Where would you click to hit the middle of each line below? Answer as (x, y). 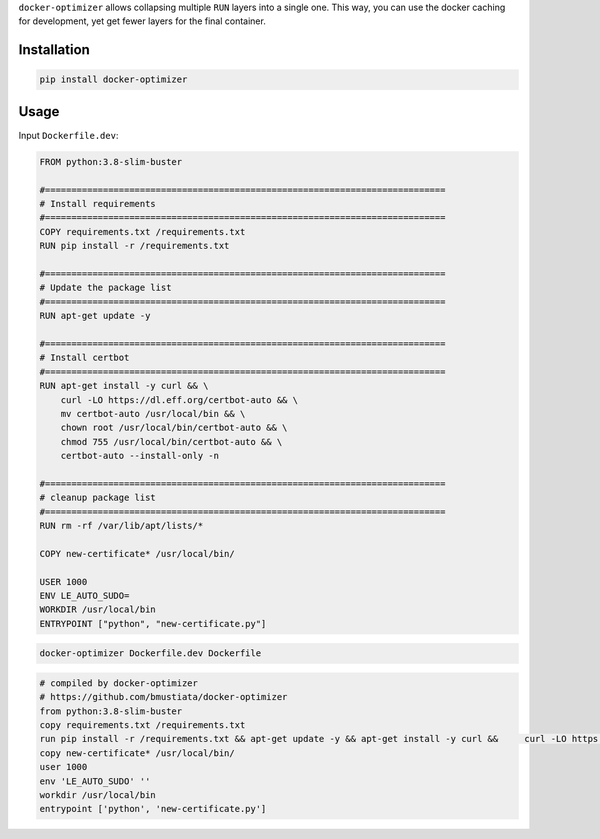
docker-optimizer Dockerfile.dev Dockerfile (150, 653)
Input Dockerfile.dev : (68, 135)
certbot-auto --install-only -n (140, 456)
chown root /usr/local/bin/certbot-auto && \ (174, 428)
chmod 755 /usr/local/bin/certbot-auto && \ (171, 441)
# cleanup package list (98, 498)
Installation (54, 50)
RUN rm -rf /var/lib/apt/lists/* (121, 526)
